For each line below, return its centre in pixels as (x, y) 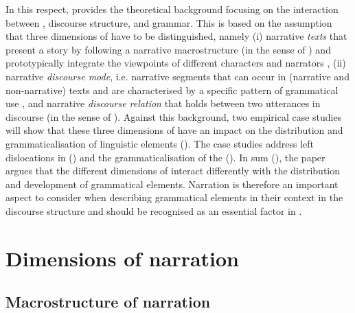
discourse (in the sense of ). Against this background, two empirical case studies (174, 116)
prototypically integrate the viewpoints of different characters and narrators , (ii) (176, 63)
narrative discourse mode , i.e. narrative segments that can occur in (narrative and (177, 76)
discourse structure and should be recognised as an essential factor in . (154, 210)
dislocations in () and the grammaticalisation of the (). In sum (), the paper (165, 157)
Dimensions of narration (123, 258)
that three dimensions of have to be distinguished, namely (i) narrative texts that (176, 36)
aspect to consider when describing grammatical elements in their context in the (174, 197)
